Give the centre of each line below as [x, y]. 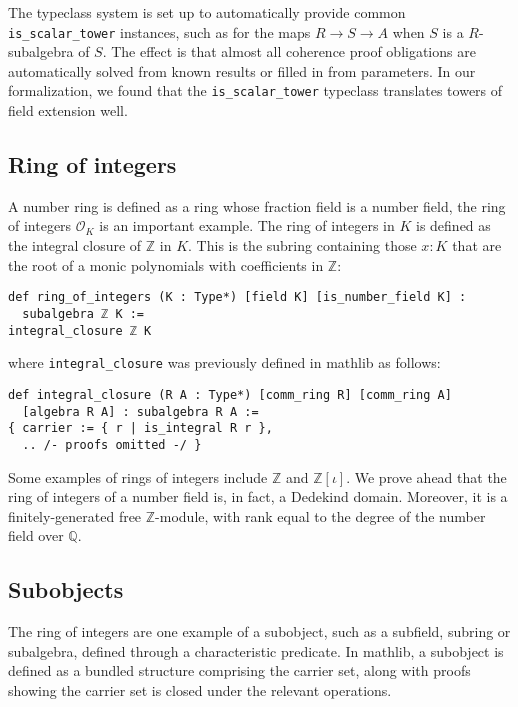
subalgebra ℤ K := [83, 313]
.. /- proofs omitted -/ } [112, 444]
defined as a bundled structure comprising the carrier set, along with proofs [239, 670]
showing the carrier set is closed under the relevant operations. [200, 689]
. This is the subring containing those [302, 245]
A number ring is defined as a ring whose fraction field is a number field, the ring [257, 205]
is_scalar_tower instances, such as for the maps [159, 31]
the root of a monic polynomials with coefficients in [166, 264]
